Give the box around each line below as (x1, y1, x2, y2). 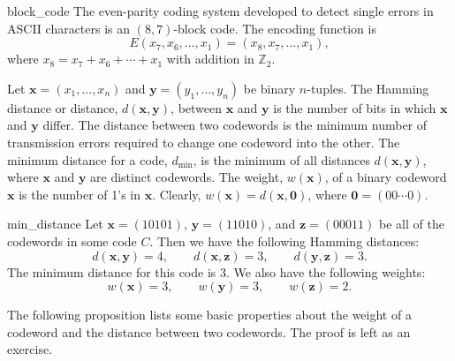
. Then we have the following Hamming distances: (149, 231, 420, 250)
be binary (243, 79, 296, 97)
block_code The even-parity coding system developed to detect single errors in (7, 2, 434, 19)
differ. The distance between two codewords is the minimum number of (42, 116, 428, 134)
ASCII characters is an (7, 19, 131, 37)
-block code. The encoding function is (173, 19, 376, 37)
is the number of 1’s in (19, 184, 141, 203)
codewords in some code (7, 231, 137, 250)
